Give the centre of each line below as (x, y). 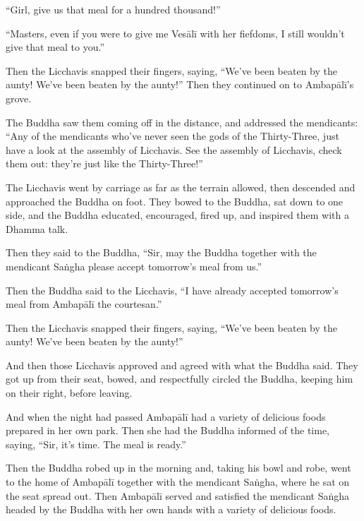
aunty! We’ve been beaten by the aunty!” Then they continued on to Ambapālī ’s (180, 84)
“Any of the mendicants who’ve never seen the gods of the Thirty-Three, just (172, 136)
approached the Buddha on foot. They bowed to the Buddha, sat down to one (175, 201)
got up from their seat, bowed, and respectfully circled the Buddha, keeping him (180, 379)
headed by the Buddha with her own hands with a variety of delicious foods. (171, 509)
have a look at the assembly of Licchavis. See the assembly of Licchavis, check (174, 149)
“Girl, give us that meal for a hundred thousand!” (113, 9)
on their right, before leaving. (69, 393)
